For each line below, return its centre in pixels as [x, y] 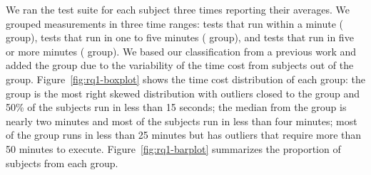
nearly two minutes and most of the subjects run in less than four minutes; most [182, 121]
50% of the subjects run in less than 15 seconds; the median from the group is [176, 107]
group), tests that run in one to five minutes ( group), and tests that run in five [180, 37]
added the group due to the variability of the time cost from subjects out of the [180, 65]
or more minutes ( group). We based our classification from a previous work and [181, 51]
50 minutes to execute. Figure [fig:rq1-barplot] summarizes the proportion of [173, 148]
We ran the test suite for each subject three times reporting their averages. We [178, 9]
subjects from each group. [62, 163]
